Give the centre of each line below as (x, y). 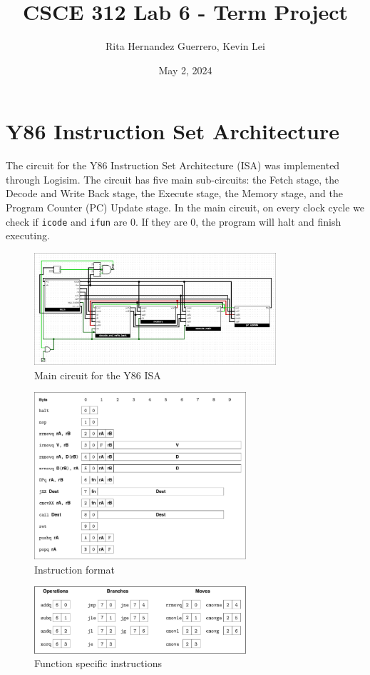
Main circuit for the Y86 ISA (98, 375)
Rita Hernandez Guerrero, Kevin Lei (185, 46)
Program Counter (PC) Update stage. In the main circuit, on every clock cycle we (185, 207)
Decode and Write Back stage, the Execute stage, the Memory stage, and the (174, 193)
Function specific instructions (98, 663)
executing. (28, 235)
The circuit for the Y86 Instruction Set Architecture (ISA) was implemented (173, 165)
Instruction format (74, 569)
